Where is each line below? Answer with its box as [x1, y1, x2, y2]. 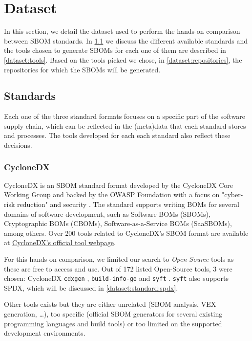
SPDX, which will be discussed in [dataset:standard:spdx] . [4, 282, 178, 293]
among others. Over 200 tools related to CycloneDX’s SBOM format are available [4, 227, 249, 238]
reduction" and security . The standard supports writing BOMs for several [17, 199, 239, 209]
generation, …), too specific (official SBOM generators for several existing [4, 309, 223, 319]
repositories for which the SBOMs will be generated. [4, 64, 161, 74]
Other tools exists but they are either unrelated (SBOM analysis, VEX [4, 299, 216, 309]
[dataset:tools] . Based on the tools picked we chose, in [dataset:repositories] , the [4, 54, 242, 65]
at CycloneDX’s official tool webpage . [4, 237, 116, 248]
